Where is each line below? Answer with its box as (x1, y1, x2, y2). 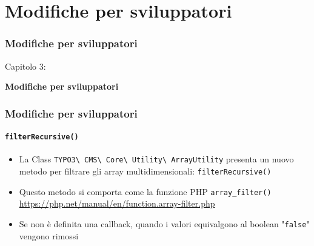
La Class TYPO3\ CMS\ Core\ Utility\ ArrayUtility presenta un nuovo (19, 153, 294, 165)
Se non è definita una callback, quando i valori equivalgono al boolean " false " (19, 218, 310, 230)
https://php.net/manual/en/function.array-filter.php (19, 197, 215, 210)
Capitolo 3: (5, 59, 46, 72)
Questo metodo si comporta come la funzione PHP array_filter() (19, 185, 272, 198)
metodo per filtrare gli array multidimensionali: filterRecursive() (19, 165, 272, 178)
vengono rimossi (19, 229, 79, 242)
